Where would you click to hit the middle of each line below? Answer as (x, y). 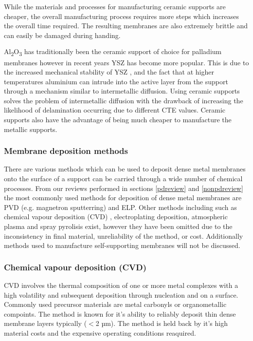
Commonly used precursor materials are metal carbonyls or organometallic (115, 304)
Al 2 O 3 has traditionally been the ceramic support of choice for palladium (113, 52)
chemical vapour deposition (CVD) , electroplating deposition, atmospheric (116, 217)
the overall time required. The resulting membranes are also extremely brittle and (126, 26)
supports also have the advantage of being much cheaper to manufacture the (118, 120)
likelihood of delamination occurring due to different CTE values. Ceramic (115, 110)
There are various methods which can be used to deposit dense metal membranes (125, 169)
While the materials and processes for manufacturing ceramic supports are (115, 6)
